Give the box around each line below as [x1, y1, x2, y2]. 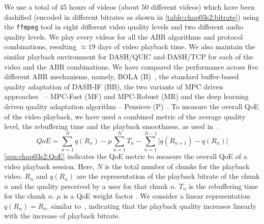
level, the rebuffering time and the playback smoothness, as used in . [4, 121, 219, 132]
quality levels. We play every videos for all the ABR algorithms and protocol [4, 31, 243, 42]
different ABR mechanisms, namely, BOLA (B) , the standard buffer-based [4, 71, 239, 82]
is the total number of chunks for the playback [105, 161, 250, 171]
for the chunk [4, 190, 46, 201]
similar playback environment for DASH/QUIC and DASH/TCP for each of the [4, 51, 253, 62]
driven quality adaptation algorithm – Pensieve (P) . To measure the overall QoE [4, 101, 259, 111]
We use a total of [4, 2, 57, 12]
